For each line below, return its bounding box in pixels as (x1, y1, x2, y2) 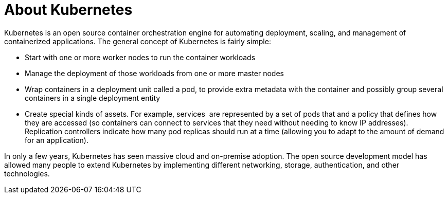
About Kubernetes (4, 1, 133, 19)
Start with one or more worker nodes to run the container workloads (25, 52, 256, 62)
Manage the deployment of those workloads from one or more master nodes (25, 68, 284, 78)
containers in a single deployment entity (25, 93, 160, 102)
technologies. (4, 169, 50, 178)
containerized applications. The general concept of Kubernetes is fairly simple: (4, 37, 271, 46)
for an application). (25, 135, 89, 145)
